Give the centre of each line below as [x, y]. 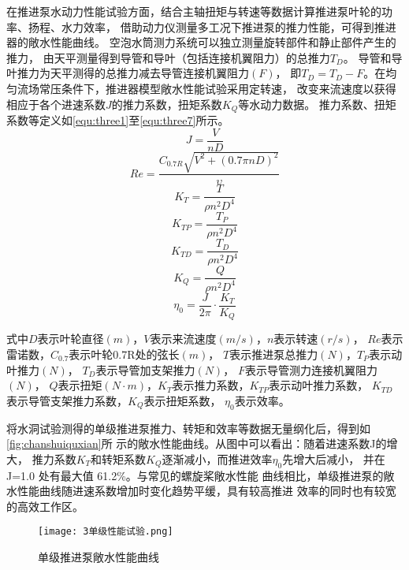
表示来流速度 [183, 339]
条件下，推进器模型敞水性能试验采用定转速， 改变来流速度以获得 [229, 88]
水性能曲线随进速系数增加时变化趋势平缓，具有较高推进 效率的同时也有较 [196, 491]
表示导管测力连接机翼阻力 [311, 369]
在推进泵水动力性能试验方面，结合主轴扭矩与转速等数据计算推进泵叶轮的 [194, 11]
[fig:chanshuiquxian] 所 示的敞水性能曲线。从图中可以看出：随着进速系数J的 [197, 443]
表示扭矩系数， [182, 400]
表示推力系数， [211, 385]
